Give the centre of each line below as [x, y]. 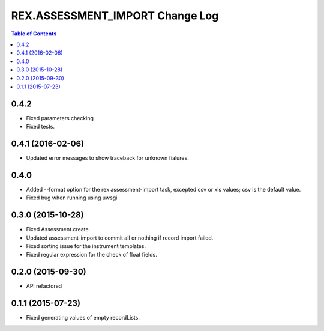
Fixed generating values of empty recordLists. [83, 318]
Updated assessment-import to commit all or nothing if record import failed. [120, 238]
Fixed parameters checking [60, 118]
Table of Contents [34, 34]
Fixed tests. [40, 127]
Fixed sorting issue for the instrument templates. [86, 246]
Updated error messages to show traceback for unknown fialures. [107, 158]
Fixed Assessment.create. [58, 229]
